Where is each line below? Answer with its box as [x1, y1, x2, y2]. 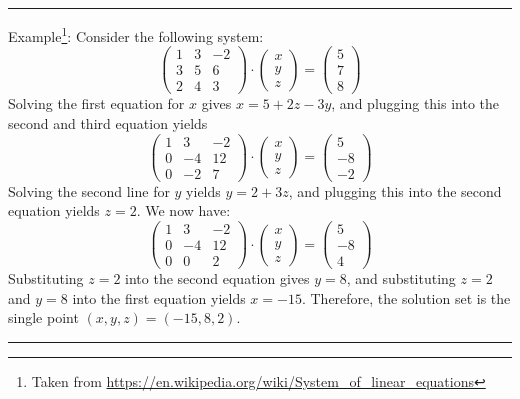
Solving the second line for [8, 180, 170, 201]
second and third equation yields [8, 113, 208, 133]
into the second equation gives [125, 268, 310, 289]
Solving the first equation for [8, 93, 185, 114]
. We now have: [136, 200, 231, 221]
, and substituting [346, 268, 456, 289]
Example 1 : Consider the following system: [8, 23, 264, 46]
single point [8, 307, 79, 328]
